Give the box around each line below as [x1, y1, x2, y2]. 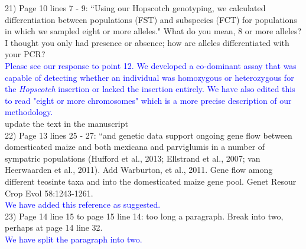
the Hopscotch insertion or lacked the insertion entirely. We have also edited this [5, 83, 295, 95]
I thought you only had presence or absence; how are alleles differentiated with [5, 36, 289, 48]
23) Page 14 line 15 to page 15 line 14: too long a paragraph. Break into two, [5, 209, 284, 222]
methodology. [5, 106, 53, 118]
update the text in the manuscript [5, 117, 128, 129]
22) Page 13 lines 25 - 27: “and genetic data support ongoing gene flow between [5, 129, 292, 141]
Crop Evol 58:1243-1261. [5, 186, 93, 199]
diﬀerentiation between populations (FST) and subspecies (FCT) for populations [5, 13, 297, 25]
